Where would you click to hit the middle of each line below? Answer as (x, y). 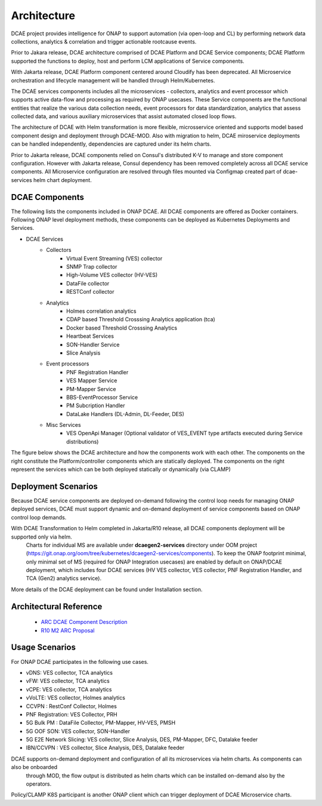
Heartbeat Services (90, 336)
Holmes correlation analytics (101, 311)
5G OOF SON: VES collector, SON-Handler (78, 731)
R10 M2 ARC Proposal (68, 630)
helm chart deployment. (62, 180)
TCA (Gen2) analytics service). (64, 579)
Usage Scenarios (43, 647)
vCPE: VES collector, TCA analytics (69, 689)
